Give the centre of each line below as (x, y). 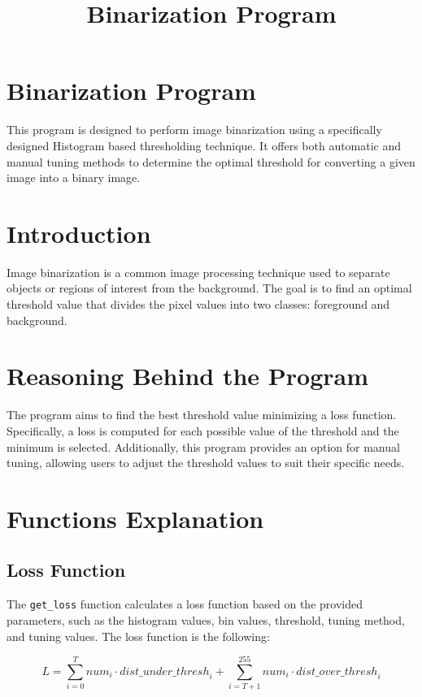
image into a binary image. (74, 177)
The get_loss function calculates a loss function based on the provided (185, 604)
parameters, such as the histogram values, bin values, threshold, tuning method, (206, 619)
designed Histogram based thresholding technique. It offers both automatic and (204, 145)
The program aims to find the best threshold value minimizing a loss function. (202, 415)
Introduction (79, 233)
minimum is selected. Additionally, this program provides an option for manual (203, 446)
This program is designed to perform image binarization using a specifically (194, 130)
